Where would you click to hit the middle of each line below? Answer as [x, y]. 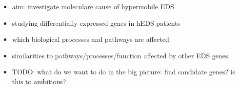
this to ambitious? [39, 81]
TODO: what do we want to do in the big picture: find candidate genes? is [124, 72]
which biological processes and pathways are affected [90, 39]
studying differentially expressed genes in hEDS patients [96, 23]
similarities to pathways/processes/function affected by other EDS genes [120, 55]
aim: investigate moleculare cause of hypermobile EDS [93, 6]
